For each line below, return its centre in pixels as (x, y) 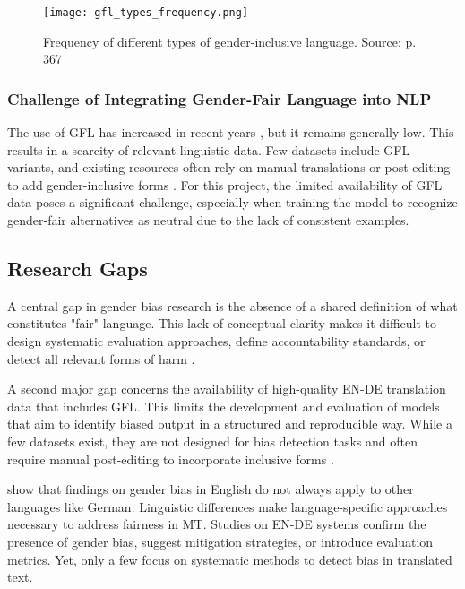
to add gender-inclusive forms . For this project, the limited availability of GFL (225, 184)
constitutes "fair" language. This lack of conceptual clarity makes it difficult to (222, 323)
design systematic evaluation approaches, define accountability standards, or (216, 341)
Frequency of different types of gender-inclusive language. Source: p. (230, 41)
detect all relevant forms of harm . (101, 358)
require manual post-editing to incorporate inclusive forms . (171, 459)
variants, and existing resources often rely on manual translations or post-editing (229, 167)
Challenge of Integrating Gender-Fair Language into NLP (220, 98)
